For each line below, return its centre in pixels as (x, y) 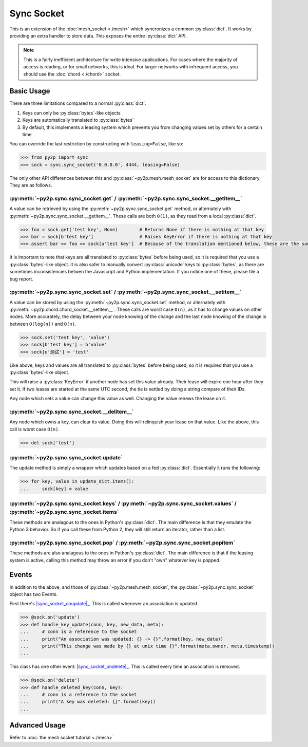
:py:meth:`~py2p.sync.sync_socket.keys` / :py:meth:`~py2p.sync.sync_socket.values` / (123, 503)
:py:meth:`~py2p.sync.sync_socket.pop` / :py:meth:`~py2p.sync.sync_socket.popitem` (122, 543)
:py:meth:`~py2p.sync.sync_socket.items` (64, 512)
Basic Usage (30, 91)
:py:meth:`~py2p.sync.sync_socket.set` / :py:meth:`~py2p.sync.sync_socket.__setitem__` (126, 292)
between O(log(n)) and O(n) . (43, 324)
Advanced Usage (38, 725)
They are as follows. (31, 185)
